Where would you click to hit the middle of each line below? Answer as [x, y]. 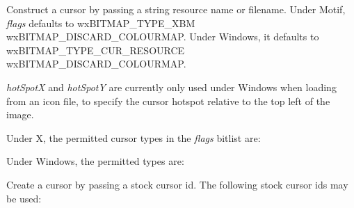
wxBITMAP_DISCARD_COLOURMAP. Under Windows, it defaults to [163, 37]
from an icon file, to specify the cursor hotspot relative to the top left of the [168, 101]
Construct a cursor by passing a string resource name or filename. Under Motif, [176, 9]
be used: [24, 198]
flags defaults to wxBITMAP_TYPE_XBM [101, 23]
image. [20, 114]
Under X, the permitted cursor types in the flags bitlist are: [134, 137]
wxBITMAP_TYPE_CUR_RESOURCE [96, 50]
